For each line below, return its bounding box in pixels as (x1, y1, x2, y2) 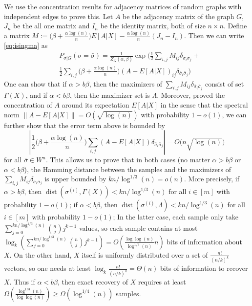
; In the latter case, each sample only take (113, 212, 238, 222)
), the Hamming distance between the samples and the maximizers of (24, 164, 231, 174)
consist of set (205, 78, 244, 88)
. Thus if (9, 277, 35, 287)
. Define (223, 21, 247, 31)
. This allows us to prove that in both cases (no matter (45, 154, 210, 165)
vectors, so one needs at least (4, 263, 91, 273)
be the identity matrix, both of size (100, 21, 206, 31)
